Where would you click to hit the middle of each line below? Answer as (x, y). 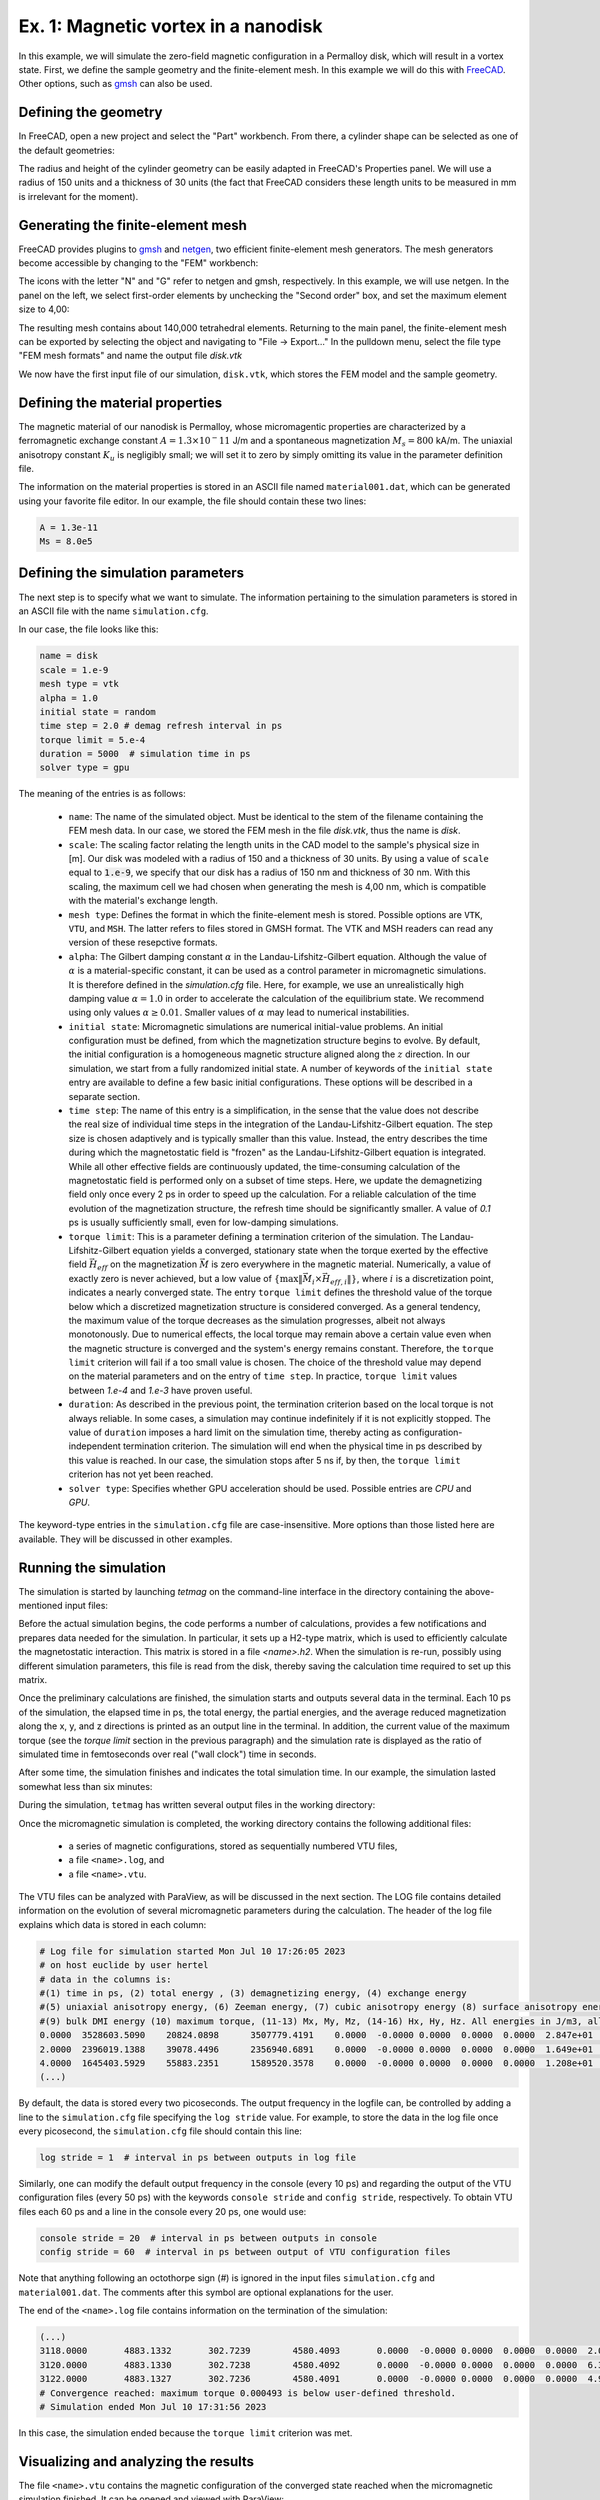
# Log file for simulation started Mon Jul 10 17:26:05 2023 (192, 1951)
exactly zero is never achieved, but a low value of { (174, 1278)
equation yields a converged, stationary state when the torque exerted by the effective (310, 1250)
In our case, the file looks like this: (88, 629)
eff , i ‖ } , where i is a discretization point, (412, 1279)
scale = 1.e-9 (74, 669)
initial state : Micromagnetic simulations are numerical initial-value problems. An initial (256, 1026)
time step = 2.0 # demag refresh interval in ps (161, 726)
